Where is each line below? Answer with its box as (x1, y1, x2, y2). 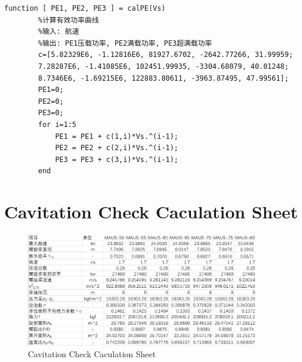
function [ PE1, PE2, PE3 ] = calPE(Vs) (4, 4, 166, 12)
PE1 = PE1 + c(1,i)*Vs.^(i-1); (55, 132, 179, 141)
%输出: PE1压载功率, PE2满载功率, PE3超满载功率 (38, 39, 212, 47)
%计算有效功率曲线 (38, 15, 99, 24)
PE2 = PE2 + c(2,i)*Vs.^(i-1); (55, 144, 179, 153)
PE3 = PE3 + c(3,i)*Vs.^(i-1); (55, 155, 179, 164)
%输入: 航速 (38, 27, 80, 36)
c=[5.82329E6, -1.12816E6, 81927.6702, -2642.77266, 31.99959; (38, 50, 293, 59)
